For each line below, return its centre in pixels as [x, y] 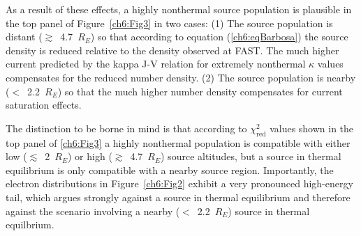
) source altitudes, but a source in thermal [251, 156]
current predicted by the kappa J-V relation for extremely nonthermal [156, 64]
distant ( [24, 37]
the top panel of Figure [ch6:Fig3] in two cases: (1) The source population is [169, 23]
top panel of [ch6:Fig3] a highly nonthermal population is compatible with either [178, 142]
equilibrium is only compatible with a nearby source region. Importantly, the [170, 170]
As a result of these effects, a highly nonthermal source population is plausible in [179, 9]
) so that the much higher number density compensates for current [200, 91]
